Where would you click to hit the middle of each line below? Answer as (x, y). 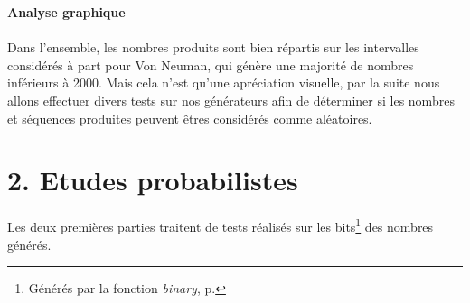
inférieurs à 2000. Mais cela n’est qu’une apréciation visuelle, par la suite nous (224, 83)
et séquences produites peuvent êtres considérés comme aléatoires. (190, 118)
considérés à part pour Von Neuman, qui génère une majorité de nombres (211, 64)
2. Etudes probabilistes (153, 180)
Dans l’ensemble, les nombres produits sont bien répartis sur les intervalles (213, 47)
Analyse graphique (66, 12)
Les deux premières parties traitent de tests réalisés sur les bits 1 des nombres (221, 225)
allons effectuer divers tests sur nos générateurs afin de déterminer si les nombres (231, 100)
